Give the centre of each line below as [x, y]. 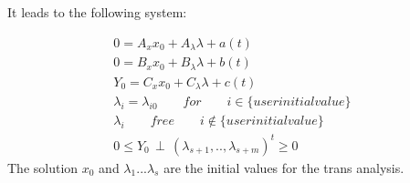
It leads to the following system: [97, 12]
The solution [43, 167]
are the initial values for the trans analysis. [284, 167]
